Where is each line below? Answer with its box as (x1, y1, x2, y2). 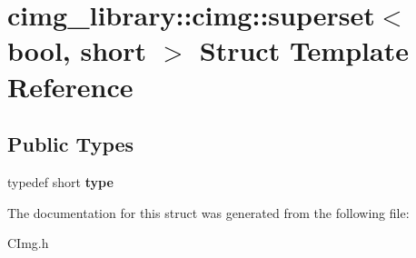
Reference (7, 67, 134, 104)
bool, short (7, 32, 146, 69)
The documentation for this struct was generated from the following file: (7, 203, 410, 222)
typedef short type (7, 172, 114, 191)
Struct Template (199, 32, 409, 69)
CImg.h (7, 233, 49, 253)
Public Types (7, 130, 134, 158)
